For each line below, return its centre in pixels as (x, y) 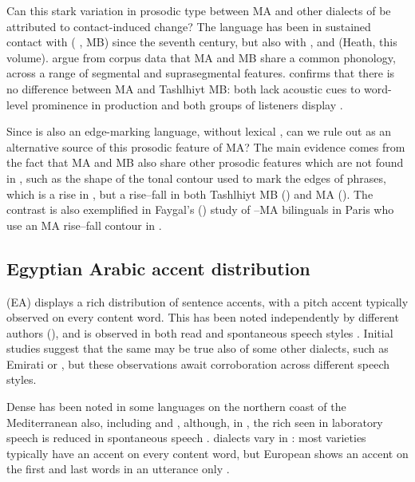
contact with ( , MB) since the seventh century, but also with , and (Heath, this (202, 42)
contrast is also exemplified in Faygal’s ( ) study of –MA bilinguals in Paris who (200, 209)
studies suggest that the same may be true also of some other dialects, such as (198, 348)
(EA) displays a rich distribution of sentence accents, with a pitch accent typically (207, 301)
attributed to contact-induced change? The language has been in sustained (189, 26)
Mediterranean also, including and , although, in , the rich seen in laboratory (195, 422)
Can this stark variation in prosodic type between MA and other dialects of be (199, 10)
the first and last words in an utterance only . (118, 469)
